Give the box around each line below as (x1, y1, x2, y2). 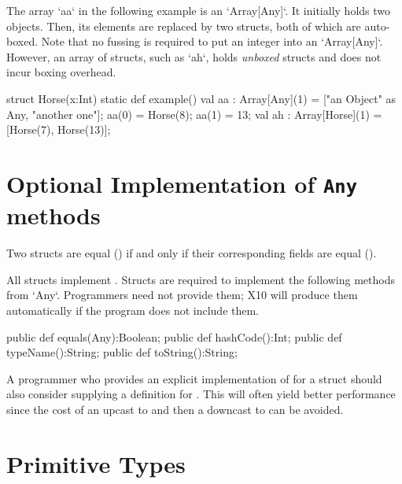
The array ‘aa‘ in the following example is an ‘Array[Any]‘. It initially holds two (6, 2, 391, 18)
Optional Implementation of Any (6, 167, 357, 199)
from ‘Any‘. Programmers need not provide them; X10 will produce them (6, 286, 358, 303)
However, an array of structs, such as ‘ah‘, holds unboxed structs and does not (6, 48, 382, 65)
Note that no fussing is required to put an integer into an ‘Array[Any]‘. (41, 33, 383, 50)
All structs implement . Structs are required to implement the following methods (6, 271, 395, 287)
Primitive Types (6, 447, 186, 479)
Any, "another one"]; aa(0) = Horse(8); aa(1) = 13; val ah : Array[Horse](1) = (6, 105, 382, 122)
